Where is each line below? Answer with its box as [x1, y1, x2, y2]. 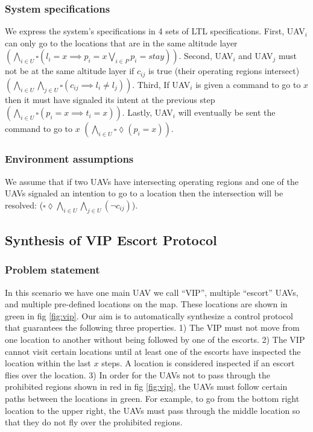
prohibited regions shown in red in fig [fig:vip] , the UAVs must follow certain [5, 380, 288, 393]
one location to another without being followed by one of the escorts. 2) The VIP [5, 333, 305, 346]
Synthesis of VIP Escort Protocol [5, 231, 217, 249]
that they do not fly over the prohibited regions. [5, 416, 183, 428]
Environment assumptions [5, 151, 134, 166]
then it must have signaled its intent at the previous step [5, 93, 215, 105]
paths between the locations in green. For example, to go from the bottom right [5, 392, 300, 404]
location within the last [5, 357, 91, 369]
